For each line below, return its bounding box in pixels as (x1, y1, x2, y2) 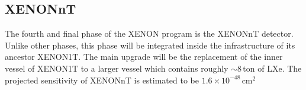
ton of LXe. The (243, 62, 302, 74)
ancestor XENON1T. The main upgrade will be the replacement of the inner (5, 50, 283, 63)
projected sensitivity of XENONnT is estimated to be (5, 73, 199, 86)
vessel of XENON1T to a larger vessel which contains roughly (5, 62, 228, 74)
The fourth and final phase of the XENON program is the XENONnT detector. (5, 27, 294, 40)
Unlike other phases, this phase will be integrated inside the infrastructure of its (5, 38, 295, 51)
